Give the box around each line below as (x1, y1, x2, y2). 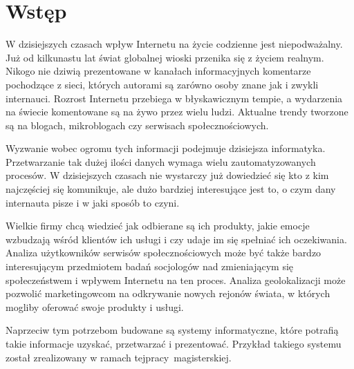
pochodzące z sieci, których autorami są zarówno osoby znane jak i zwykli (6, 77, 319, 91)
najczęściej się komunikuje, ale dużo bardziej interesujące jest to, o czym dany (6, 182, 336, 196)
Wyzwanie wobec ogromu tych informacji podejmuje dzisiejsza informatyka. (6, 141, 326, 155)
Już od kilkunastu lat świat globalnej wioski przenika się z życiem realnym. (6, 50, 324, 64)
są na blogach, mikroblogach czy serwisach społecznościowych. (6, 117, 269, 132)
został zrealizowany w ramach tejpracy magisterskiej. (6, 350, 232, 364)
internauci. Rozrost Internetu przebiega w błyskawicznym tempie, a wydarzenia (6, 91, 343, 105)
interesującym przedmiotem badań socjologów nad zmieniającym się (6, 259, 294, 274)
